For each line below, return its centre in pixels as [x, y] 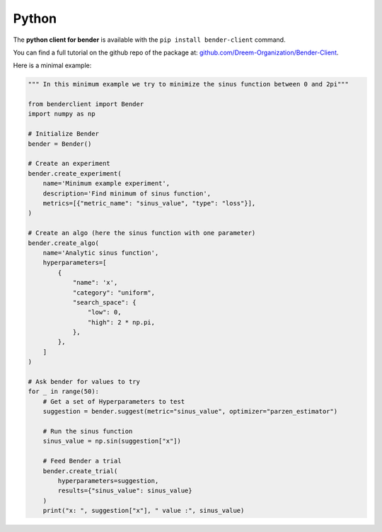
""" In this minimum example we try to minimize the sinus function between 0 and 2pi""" [189, 84]
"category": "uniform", [114, 293]
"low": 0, [104, 312]
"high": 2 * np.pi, [121, 322]
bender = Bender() [60, 144]
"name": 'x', [95, 283]
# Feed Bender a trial [82, 461]
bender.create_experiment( [75, 173]
